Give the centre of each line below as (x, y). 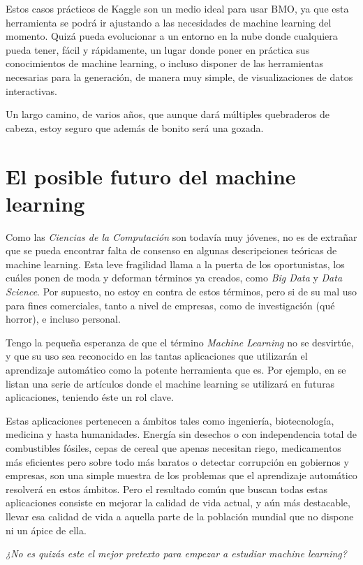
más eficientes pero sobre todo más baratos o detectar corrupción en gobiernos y (177, 461)
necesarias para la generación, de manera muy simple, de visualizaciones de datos (179, 76)
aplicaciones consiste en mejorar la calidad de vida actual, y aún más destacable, (178, 502)
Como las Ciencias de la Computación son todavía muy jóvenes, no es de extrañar (181, 236)
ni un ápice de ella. (46, 530)
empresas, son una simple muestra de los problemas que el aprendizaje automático (181, 475)
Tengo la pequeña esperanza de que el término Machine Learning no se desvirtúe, (180, 342)
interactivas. (32, 90)
